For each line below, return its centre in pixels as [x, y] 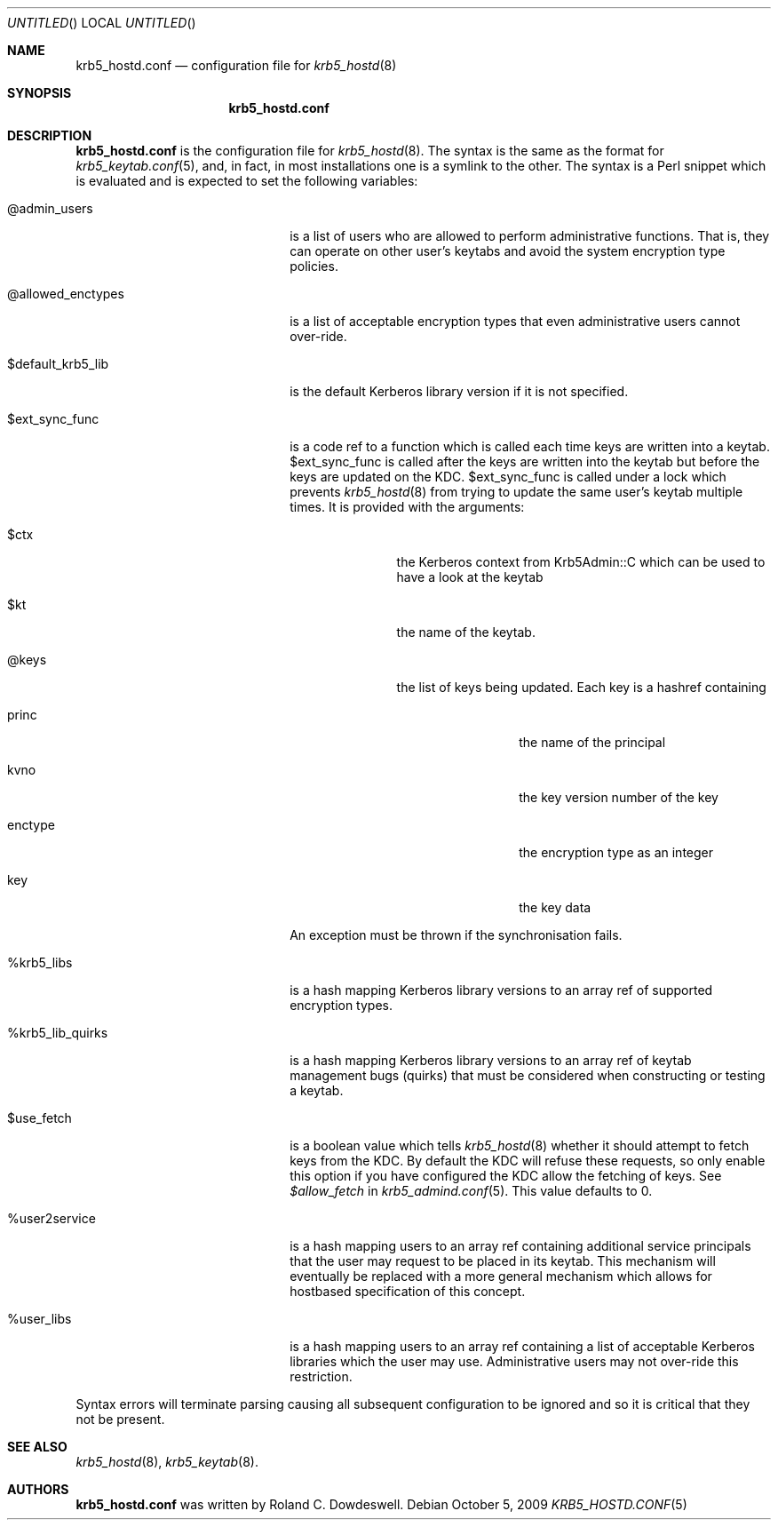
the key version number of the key [619, 797]
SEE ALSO [37, 1447]
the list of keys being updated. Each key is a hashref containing [581, 687]
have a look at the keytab [470, 577]
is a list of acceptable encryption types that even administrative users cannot [515, 321]
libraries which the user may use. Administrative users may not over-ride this [514, 1361]
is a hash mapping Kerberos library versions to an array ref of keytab [491, 1060]
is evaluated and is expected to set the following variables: [247, 181]
